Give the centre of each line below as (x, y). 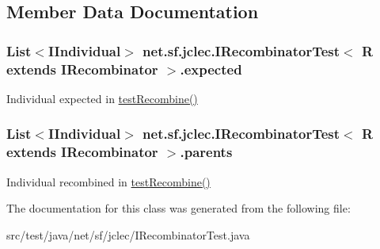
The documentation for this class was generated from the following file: (179, 208)
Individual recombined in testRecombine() (108, 181)
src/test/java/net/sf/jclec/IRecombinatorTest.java (128, 234)
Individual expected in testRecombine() (102, 98)
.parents (206, 152)
